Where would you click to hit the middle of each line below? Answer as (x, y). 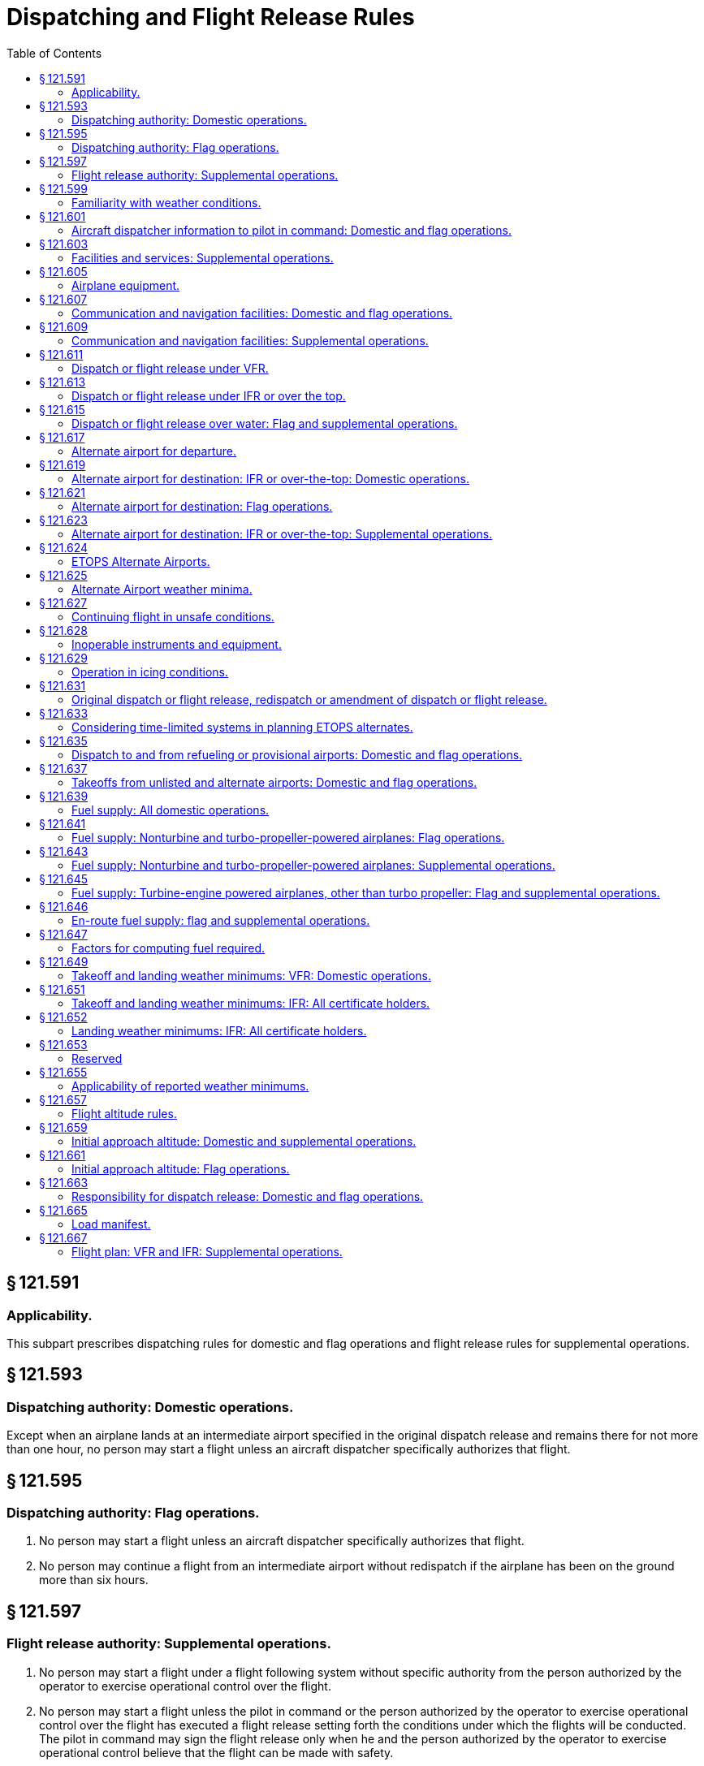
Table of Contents (54, 53)
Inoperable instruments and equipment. (177, 644)
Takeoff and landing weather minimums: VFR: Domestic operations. (251, 975)
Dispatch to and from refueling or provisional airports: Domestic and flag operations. (297, 754)
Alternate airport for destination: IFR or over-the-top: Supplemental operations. (282, 533)
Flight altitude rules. (124, 1113)
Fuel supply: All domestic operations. (171, 810)
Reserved (97, 1058)
